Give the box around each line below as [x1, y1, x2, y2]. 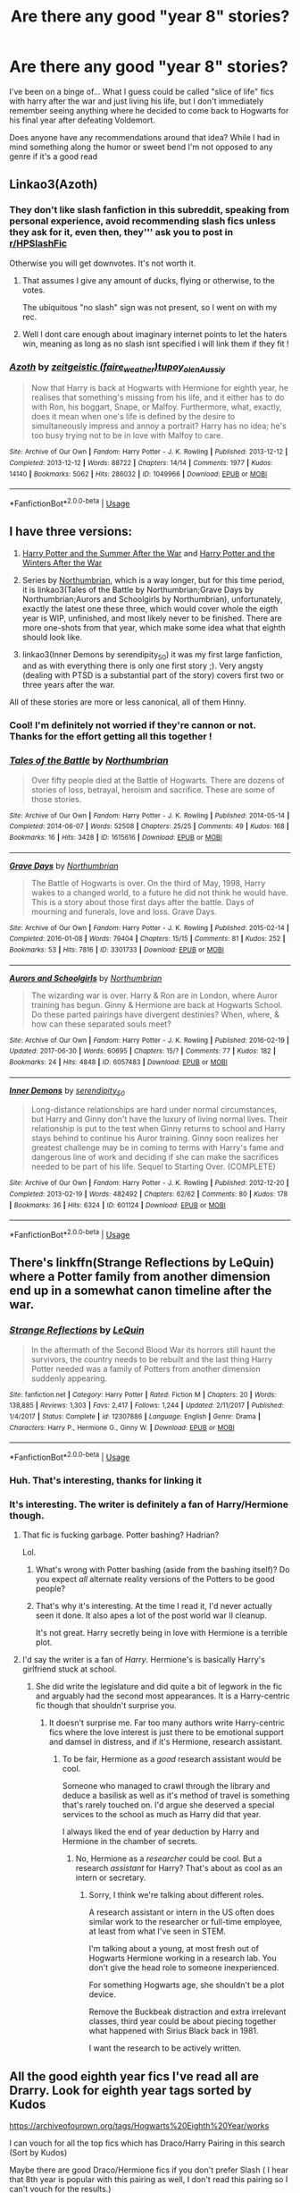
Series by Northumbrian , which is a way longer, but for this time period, [21, 574, 285, 585]
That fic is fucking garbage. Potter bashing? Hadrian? [21, 1529, 220, 1540]
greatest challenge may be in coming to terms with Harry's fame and [30, 1142, 284, 1153]
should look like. [21, 631, 83, 642]
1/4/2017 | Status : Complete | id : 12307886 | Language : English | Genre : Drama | [9, 1411, 262, 1421]
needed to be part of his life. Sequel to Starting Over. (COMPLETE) [30, 1161, 277, 1173]
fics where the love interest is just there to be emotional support [48, 1727, 284, 1738]
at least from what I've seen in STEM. [88, 1926, 226, 1937]
